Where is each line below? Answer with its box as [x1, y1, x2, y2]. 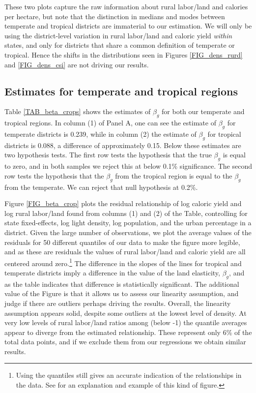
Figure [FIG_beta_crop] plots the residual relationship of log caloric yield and [4, 198, 242, 209]
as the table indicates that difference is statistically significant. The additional [4, 278, 239, 289]
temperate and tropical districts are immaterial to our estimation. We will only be [4, 21, 252, 31]
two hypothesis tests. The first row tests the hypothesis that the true [4, 150, 212, 160]
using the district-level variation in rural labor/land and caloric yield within [4, 30, 232, 40]
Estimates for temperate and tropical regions [4, 83, 238, 98]
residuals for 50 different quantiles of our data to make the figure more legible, [4, 237, 240, 247]
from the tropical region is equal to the [115, 170, 232, 181]
